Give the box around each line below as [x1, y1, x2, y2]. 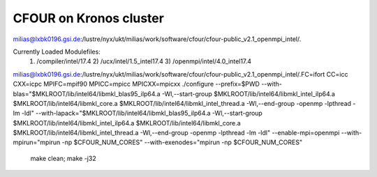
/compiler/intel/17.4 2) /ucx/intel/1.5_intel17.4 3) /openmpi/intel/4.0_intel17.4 [36, 57, 251, 66]
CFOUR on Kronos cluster [13, 10, 164, 26]
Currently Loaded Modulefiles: [13, 47, 101, 56]
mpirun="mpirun [13, 138, 61, 146]
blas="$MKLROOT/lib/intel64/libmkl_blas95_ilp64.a [13, 89, 161, 98]
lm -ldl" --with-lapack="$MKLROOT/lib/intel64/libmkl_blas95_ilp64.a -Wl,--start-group [13, 109, 263, 118]
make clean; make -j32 [30, 154, 97, 162]
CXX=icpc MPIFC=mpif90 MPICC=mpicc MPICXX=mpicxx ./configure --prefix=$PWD [13, 80, 260, 88]
